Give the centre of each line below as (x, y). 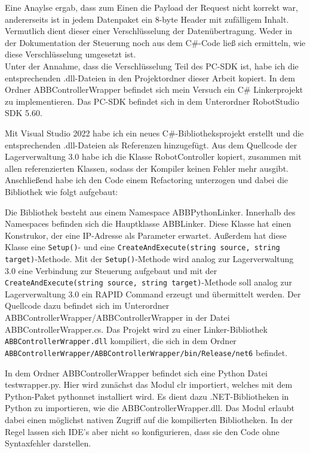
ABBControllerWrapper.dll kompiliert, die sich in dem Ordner (121, 341)
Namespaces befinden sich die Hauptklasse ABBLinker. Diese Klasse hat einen (148, 224)
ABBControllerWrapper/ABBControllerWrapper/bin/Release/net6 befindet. (146, 352)
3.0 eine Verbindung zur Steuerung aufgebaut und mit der (111, 270)
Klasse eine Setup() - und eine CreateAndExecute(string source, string (142, 247)
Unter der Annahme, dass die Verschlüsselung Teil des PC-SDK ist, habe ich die (152, 66)
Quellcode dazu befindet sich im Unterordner (87, 305)
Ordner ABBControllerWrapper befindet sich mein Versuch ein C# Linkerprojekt (154, 89)
